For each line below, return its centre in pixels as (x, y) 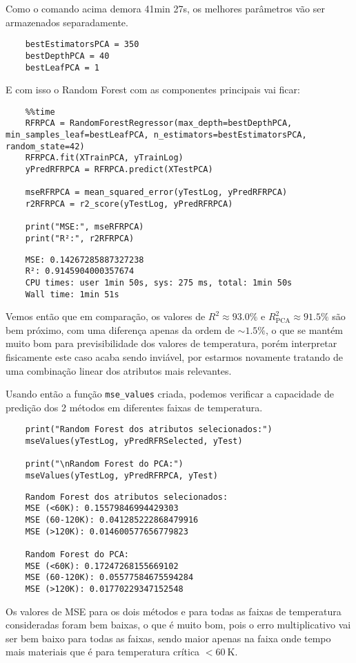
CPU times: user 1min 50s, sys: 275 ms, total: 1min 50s (159, 282)
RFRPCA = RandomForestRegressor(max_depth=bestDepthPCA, (159, 123)
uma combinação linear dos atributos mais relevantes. (119, 370)
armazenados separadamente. (67, 22)
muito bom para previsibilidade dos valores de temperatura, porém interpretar (171, 343)
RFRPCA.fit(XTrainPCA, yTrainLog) (104, 158)
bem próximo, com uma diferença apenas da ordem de (120, 329)
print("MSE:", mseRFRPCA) (85, 227)
